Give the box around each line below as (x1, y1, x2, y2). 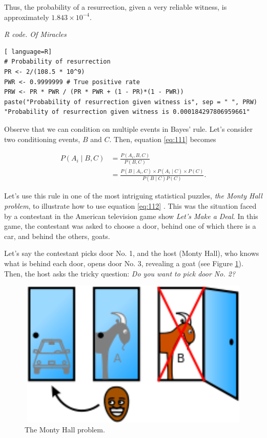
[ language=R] (4, 48, 52, 55)
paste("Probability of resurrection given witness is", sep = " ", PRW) (4, 98, 257, 106)
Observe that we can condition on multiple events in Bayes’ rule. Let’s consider (4, 123, 253, 134)
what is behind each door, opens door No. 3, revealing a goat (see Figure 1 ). (4, 258, 243, 268)
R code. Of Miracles (4, 29, 67, 39)
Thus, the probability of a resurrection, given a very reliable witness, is (4, 2, 227, 12)
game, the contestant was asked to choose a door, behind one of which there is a (4, 221, 256, 231)
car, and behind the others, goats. (4, 230, 110, 241)
